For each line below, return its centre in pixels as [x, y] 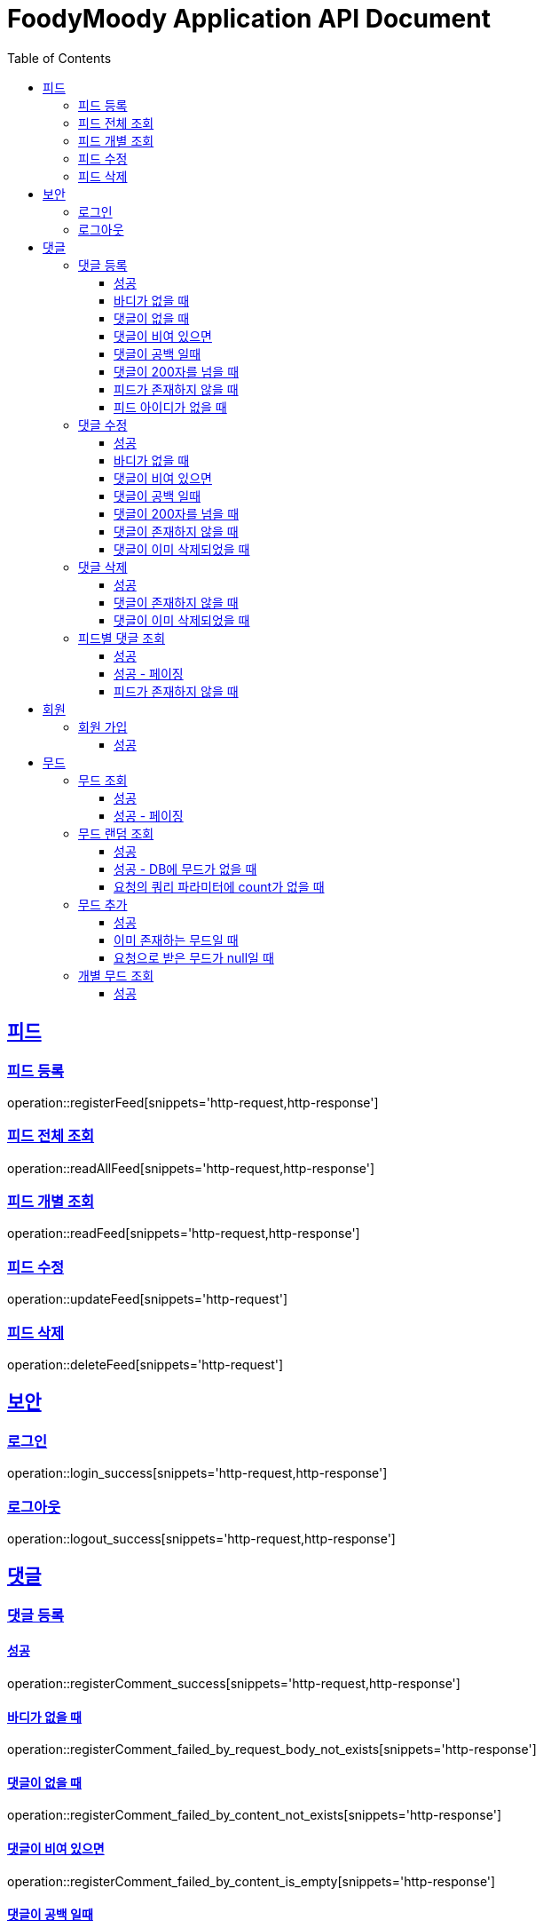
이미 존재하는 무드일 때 [176, 940]
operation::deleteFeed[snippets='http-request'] [146, 1364]
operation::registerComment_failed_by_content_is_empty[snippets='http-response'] [252, 1881]
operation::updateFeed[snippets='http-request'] [148, 1299]
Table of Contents [59, 58]
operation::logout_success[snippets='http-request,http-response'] [201, 1538]
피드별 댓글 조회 [122, 638]
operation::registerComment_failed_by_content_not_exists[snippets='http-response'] [254, 1815]
